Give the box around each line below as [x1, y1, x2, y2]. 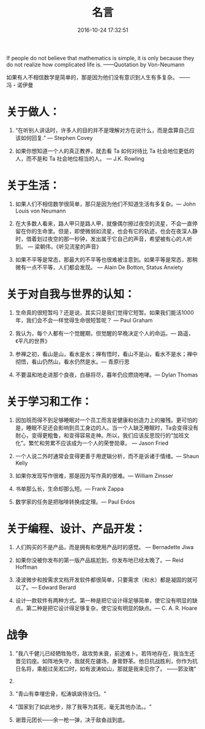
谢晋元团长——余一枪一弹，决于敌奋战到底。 [15, 716, 129, 723]
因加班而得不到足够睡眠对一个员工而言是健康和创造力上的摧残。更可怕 [15, 416, 193, 424]
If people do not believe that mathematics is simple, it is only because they [6, 54, 195, 61]
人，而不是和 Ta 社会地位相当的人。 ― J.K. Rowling [15, 155, 145, 162]
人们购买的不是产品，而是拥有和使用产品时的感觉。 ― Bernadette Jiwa [15, 543, 194, 550]
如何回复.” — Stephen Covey [20, 134, 93, 141]
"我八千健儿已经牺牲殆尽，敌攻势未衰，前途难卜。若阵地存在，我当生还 [15, 649, 195, 657]
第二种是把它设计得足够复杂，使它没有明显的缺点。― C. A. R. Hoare [26, 604, 198, 612]
